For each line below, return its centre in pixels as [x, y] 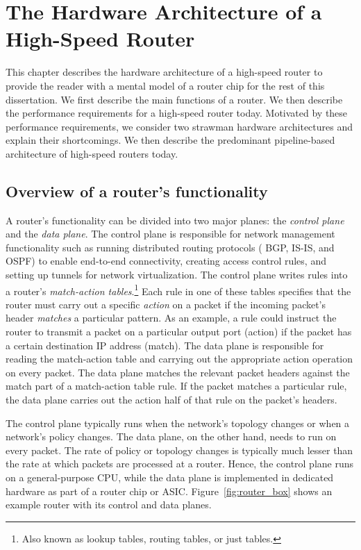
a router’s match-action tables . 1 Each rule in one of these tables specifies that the [178, 290]
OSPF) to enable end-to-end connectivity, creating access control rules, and [166, 261]
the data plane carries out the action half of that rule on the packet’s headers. [171, 400]
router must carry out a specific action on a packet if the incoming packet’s [166, 304]
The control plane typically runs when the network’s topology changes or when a [178, 423]
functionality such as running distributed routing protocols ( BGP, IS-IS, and [170, 247]
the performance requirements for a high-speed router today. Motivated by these [177, 113]
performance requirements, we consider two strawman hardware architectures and [179, 126]
